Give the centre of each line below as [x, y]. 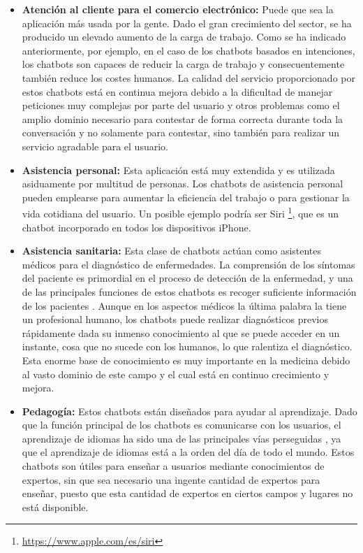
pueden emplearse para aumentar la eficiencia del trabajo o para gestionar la [186, 197]
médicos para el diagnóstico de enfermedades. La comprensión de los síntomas [188, 264]
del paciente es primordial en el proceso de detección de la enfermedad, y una [187, 278]
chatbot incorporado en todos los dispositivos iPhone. [136, 227]
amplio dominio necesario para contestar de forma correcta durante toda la [183, 118]
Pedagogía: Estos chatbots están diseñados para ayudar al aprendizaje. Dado [190, 411]
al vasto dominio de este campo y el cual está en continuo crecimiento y [176, 374]
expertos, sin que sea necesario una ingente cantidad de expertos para [171, 479]
